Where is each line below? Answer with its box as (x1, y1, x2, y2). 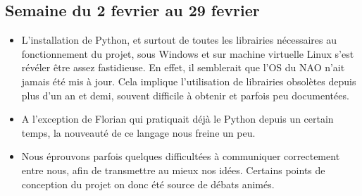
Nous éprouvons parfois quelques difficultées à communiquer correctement (21, 149, 340, 164)
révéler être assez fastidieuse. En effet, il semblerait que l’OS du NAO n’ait (21, 60, 345, 75)
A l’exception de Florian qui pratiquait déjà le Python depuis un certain (21, 111, 334, 126)
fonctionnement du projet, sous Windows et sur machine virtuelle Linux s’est (21, 46, 354, 61)
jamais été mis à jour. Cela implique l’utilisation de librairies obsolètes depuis (21, 73, 356, 88)
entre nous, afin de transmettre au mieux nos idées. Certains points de (21, 162, 325, 177)
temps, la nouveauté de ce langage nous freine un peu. (21, 125, 256, 140)
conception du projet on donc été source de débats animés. (21, 176, 275, 191)
